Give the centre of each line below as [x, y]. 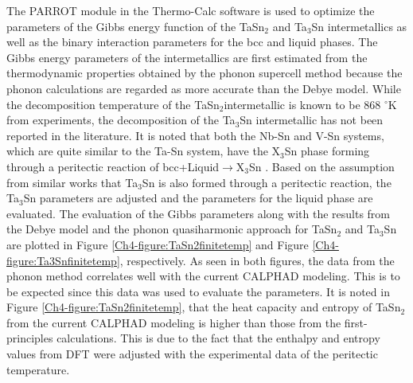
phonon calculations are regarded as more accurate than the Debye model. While [204, 88]
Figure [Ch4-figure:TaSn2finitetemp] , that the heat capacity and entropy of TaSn [204, 307]
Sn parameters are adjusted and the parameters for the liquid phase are [198, 198]
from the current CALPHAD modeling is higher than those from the [174, 322]
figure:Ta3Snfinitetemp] [63, 260]
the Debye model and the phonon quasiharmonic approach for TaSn [172, 229]
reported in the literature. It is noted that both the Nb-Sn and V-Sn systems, [195, 135]
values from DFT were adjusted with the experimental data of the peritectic [192, 354]
